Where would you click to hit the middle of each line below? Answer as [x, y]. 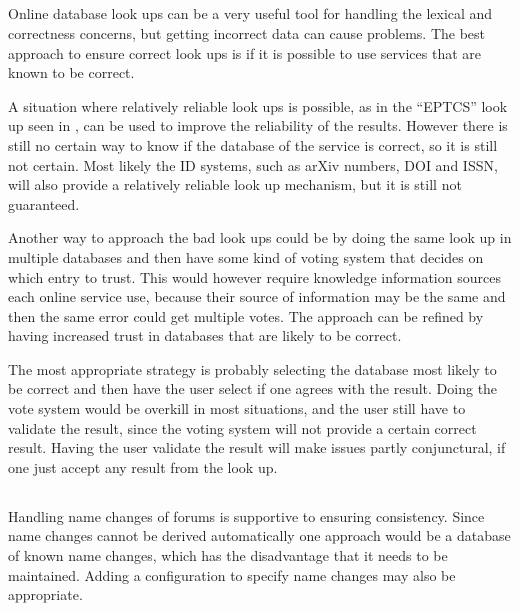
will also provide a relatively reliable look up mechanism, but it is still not [235, 184]
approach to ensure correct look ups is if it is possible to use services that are [244, 52]
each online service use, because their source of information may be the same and [257, 296]
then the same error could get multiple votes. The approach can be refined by [246, 315]
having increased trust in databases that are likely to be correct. [205, 335]
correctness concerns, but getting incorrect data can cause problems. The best [247, 32]
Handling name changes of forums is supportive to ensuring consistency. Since [246, 515]
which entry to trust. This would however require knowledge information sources [254, 276]
